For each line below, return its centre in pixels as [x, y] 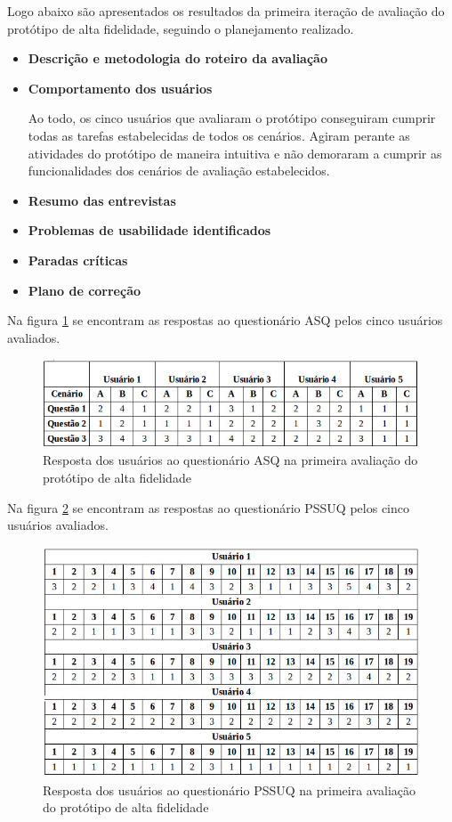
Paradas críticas [78, 260]
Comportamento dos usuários [120, 88]
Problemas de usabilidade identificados [149, 230]
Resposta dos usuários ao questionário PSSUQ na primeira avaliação [230, 789]
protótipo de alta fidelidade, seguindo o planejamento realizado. [181, 28]
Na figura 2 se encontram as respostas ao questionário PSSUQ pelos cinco [208, 507]
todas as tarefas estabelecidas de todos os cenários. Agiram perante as [219, 135]
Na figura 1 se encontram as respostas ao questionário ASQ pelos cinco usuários [225, 320]
